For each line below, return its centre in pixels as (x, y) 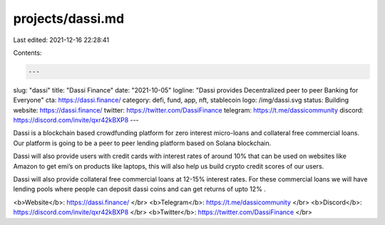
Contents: (27, 53)
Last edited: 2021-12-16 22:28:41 (61, 40)
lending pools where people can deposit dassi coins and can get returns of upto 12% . (140, 189)
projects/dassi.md (69, 19)
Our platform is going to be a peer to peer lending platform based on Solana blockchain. (142, 143)
